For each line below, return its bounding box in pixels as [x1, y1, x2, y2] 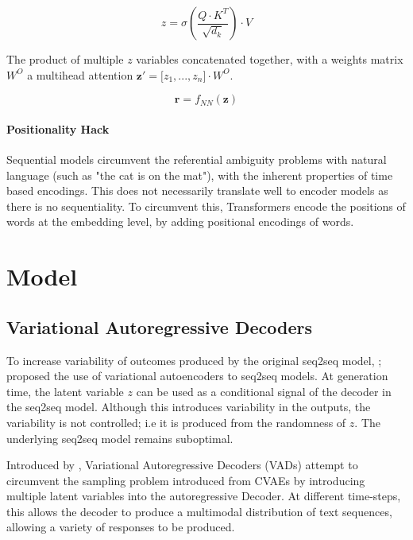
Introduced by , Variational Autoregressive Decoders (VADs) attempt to [6, 456, 358, 473]
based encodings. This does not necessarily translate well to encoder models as [6, 182, 388, 199]
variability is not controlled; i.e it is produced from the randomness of [6, 414, 346, 430]
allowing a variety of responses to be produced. [6, 519, 235, 535]
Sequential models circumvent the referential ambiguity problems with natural [6, 150, 387, 167]
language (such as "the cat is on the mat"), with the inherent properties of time [6, 166, 393, 183]
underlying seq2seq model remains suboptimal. [6, 429, 234, 446]
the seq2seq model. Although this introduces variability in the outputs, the [6, 398, 371, 415]
